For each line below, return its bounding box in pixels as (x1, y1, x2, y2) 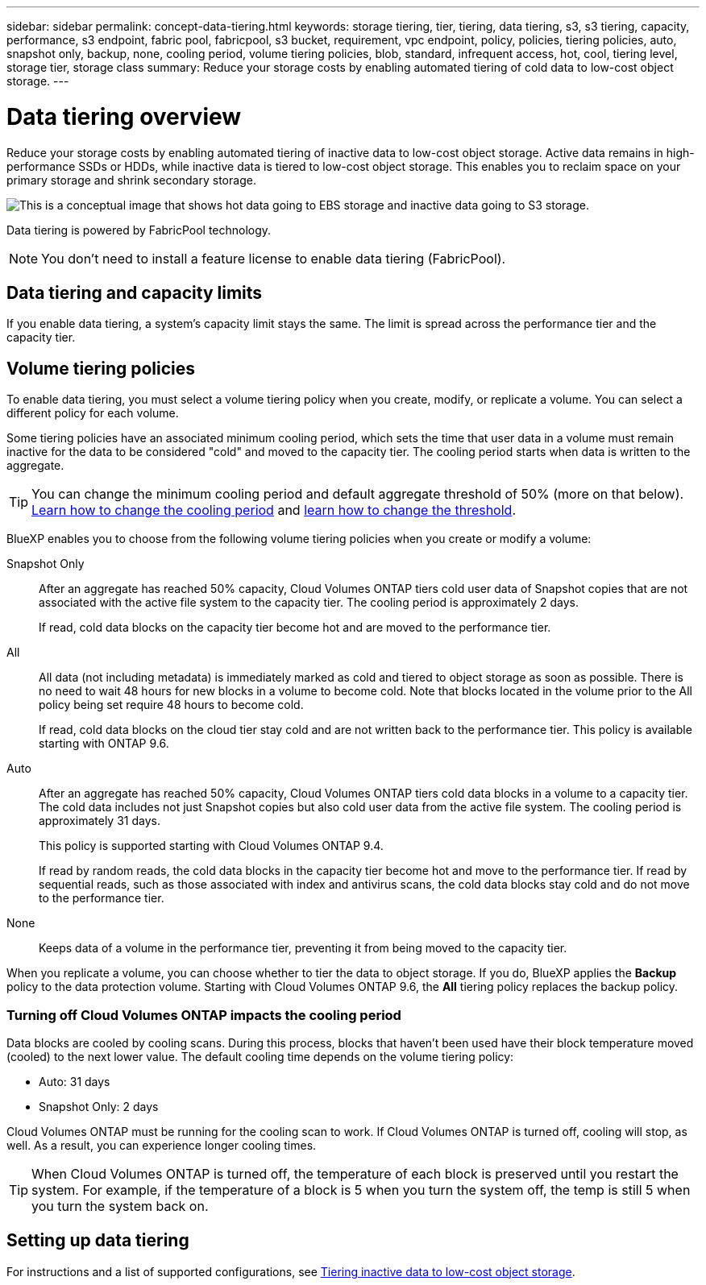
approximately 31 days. (39, 814, 160, 828)
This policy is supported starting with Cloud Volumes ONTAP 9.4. (39, 839, 384, 853)
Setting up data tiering (6, 1230, 189, 1251)
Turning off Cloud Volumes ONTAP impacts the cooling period (6, 1006, 401, 1023)
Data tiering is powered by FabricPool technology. (6, 222, 272, 237)
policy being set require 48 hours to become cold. (39, 698, 304, 712)
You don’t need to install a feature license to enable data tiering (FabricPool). (41, 250, 506, 267)
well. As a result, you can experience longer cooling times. (6, 1138, 317, 1152)
